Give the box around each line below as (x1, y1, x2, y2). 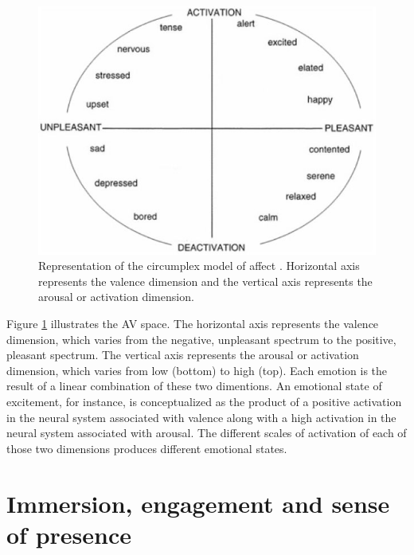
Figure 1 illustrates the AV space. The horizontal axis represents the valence (6, 315, 379, 331)
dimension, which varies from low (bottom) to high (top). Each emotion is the (6, 362, 388, 378)
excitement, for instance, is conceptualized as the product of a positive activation (6, 393, 402, 409)
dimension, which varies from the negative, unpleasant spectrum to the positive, (6, 330, 396, 347)
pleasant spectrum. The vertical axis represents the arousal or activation (6, 346, 359, 363)
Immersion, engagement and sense (6, 487, 390, 519)
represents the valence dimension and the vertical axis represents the (38, 272, 373, 289)
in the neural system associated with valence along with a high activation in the (6, 408, 396, 425)
